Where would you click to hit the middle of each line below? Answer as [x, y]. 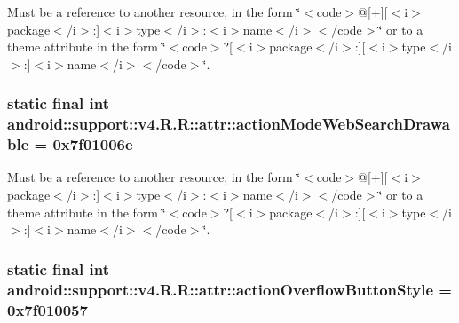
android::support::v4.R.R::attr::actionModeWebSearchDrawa [229, 124]
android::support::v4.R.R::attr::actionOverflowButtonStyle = [229, 289]
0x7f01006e [93, 144]
